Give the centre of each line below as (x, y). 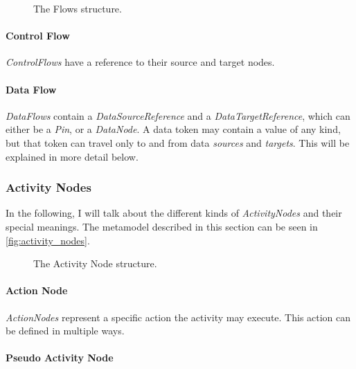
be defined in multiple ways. (65, 331)
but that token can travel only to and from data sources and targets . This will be (178, 142)
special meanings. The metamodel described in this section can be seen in (162, 226)
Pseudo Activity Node (60, 358)
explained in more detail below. (72, 156)
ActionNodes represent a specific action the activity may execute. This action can (178, 317)
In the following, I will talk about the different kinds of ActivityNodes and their (174, 213)
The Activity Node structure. (95, 263)
